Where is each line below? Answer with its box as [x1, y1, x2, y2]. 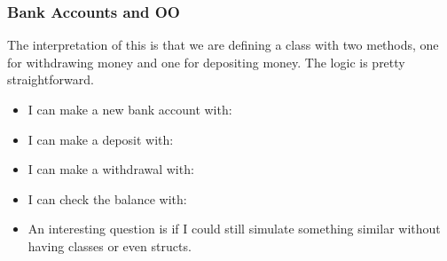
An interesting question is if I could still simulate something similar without [27, 219, 441, 238]
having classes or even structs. [27, 236, 192, 255]
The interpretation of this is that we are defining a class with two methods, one [7, 36, 439, 54]
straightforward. [7, 70, 94, 89]
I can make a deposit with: [27, 130, 174, 148]
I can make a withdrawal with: [27, 160, 194, 178]
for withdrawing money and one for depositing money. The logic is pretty [7, 52, 405, 71]
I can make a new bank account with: [27, 100, 232, 118]
